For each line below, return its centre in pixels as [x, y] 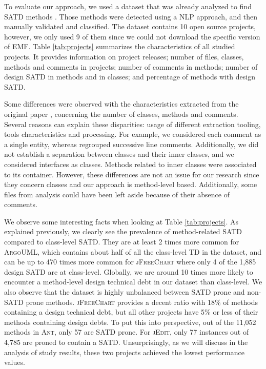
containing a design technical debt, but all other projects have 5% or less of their [131, 312]
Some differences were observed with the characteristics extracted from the [121, 104]
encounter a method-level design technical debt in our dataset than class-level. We [133, 282]
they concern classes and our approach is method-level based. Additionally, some [131, 184]
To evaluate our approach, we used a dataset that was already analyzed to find [128, 6]
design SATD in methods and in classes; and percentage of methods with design [130, 77]
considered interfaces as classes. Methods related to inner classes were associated [130, 164]
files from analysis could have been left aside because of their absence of [117, 194]
